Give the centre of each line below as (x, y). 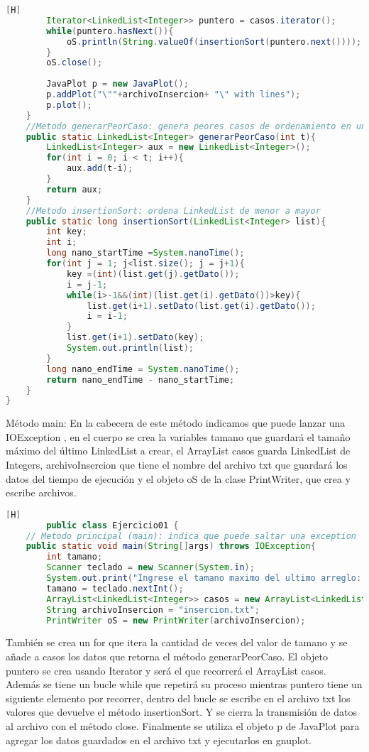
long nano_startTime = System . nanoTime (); (145, 253)
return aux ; (75, 189)
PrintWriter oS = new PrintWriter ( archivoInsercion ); (176, 620)
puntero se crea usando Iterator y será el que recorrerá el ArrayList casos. (166, 670)
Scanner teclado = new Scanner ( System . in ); (150, 568)
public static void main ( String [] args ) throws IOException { (171, 546)
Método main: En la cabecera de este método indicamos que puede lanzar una (176, 423)
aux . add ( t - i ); (100, 169)
